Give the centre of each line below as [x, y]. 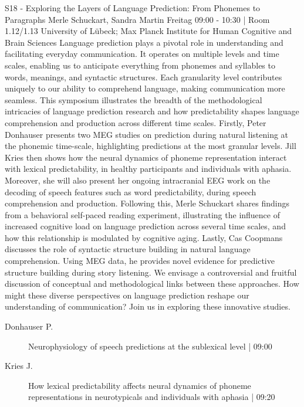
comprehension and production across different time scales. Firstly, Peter [136, 122]
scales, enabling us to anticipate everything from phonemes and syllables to [140, 65]
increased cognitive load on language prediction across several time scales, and [145, 226]
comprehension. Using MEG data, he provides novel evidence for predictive [140, 261]
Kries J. [19, 366]
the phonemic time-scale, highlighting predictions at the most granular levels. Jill [151, 146]
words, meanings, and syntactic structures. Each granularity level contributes [143, 77]
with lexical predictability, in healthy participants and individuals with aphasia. [148, 169]
